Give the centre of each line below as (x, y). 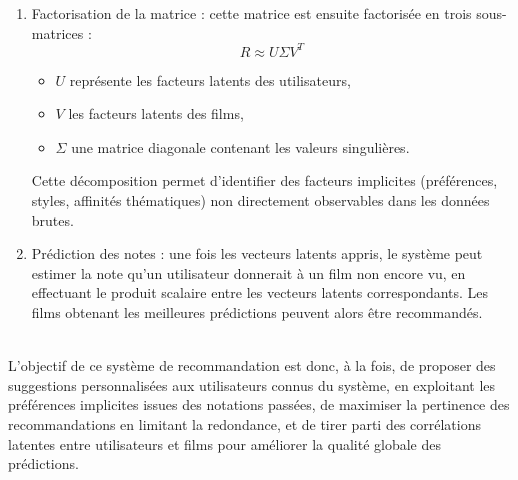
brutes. (52, 219)
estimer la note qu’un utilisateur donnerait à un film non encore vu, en (248, 272)
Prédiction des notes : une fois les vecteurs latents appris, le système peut (257, 253)
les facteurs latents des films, (156, 113)
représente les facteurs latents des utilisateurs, (210, 79)
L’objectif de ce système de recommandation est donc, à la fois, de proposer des (252, 365)
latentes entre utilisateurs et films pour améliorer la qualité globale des (225, 443)
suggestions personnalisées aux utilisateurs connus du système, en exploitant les (252, 384)
